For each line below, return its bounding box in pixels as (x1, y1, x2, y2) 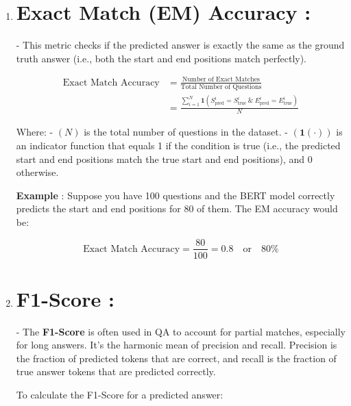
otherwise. (16, 165, 59, 179)
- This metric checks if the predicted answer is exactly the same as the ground (16, 38, 345, 52)
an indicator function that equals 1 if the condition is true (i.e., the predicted (16, 138, 341, 152)
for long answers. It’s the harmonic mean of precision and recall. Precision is (16, 338, 337, 352)
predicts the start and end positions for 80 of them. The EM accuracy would (16, 201, 338, 216)
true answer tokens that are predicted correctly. (16, 364, 216, 379)
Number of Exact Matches (182, 76, 260, 84)
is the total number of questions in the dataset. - (84, 125, 288, 139)
